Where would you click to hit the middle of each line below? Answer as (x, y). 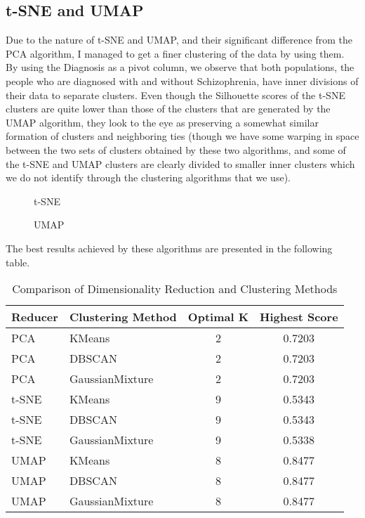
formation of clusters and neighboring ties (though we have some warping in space (182, 136)
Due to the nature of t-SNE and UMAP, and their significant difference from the (179, 40)
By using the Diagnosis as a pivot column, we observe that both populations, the (180, 67)
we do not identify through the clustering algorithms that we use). (148, 177)
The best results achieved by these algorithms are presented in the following (169, 248)
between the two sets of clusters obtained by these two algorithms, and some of (176, 149)
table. (18, 262)
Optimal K (218, 317)
